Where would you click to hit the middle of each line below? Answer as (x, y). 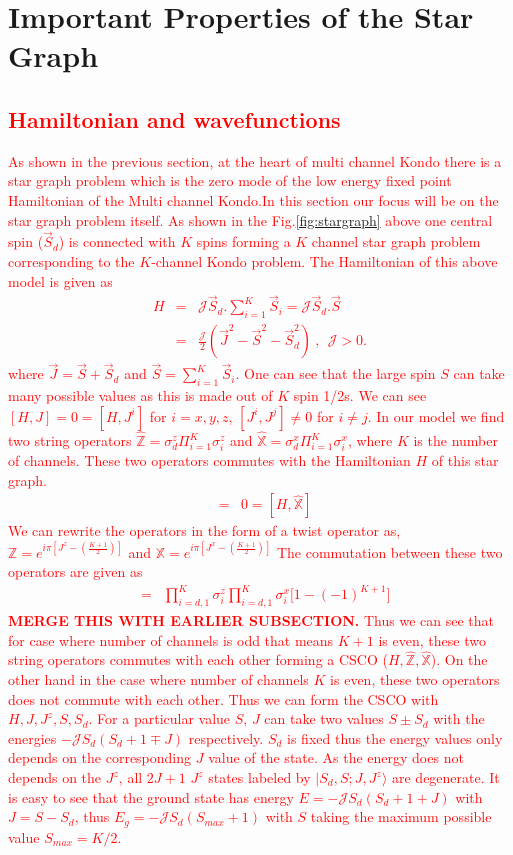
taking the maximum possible (401, 816)
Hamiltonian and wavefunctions (174, 118)
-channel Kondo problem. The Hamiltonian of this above (324, 260)
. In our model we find (436, 415)
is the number (455, 440)
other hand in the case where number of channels (158, 679)
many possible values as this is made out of (140, 395)
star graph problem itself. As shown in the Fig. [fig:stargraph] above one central (250, 219)
